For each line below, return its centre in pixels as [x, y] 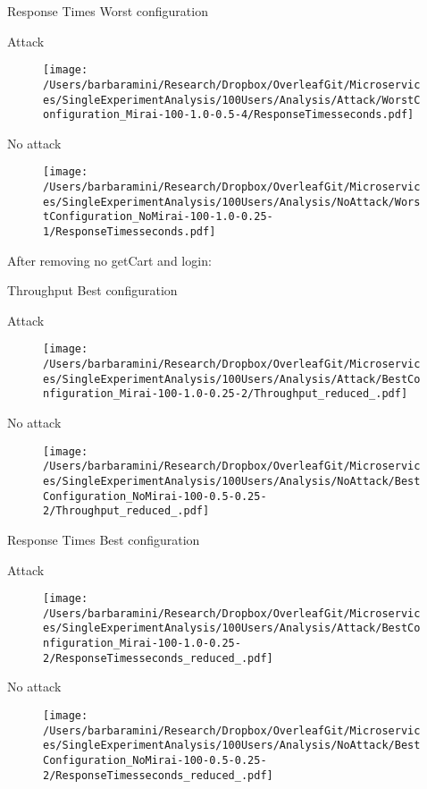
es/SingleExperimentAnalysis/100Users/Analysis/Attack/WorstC [232, 100]
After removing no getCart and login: [109, 260]
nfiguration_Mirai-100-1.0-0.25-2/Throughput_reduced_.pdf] [226, 394]
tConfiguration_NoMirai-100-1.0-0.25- [158, 217]
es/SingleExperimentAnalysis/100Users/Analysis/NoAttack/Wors [232, 202]
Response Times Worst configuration [108, 11]
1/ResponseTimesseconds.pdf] [130, 232]
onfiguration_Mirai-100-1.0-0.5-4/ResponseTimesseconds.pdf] [229, 115]
